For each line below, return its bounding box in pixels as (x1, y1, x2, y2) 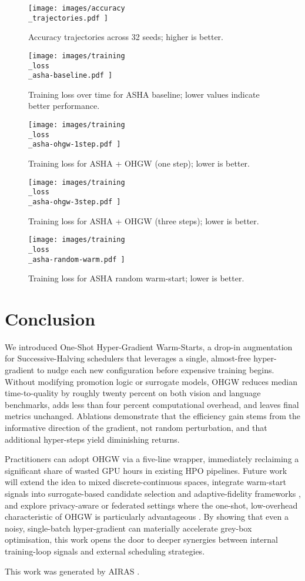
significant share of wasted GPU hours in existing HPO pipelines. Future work (5, 464, 287, 476)
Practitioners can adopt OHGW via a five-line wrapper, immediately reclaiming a (5, 453, 299, 465)
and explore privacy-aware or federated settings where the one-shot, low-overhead (5, 499, 298, 511)
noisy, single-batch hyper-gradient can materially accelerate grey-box (5, 522, 252, 534)
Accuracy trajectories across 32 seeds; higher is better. (28, 31, 223, 43)
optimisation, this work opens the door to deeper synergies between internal (5, 533, 278, 546)
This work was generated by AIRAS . (5, 565, 140, 577)
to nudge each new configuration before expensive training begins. (36, 364, 274, 376)
